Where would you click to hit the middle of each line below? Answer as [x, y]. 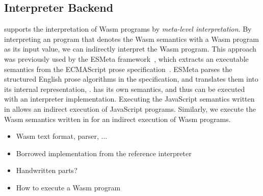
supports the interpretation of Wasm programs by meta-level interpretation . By [128, 29]
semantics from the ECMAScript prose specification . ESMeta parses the [118, 69]
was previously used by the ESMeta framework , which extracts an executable [126, 58]
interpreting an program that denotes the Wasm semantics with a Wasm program [131, 39]
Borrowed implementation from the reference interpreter [104, 153]
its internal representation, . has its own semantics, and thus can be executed [125, 89]
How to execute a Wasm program [68, 187]
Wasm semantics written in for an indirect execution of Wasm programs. [117, 119]
